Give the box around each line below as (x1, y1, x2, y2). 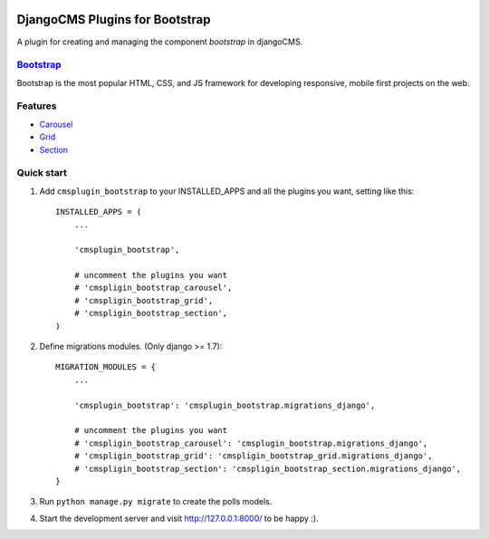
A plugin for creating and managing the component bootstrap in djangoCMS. (16, 36, 303, 47)
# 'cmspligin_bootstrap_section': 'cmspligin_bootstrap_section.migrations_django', (73, 463, 462, 474)
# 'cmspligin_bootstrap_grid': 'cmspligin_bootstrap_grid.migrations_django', (73, 451, 433, 461)
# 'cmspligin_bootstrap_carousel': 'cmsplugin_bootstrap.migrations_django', (73, 438, 428, 448)
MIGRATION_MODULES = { (55, 362, 157, 372)
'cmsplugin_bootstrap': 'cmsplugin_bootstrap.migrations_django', (73, 399, 376, 410)
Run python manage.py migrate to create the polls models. (39, 496, 273, 507)
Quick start (16, 167, 68, 179)
